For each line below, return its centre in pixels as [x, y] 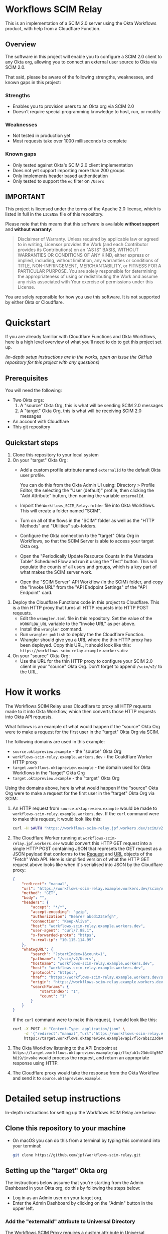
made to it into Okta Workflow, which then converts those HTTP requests [81, 711]
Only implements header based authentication [60, 176]
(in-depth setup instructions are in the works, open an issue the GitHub [79, 357]
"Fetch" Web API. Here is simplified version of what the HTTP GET [81, 859]
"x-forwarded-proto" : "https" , [63, 935]
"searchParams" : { [50, 987]
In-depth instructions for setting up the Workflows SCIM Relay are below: [81, 1112]
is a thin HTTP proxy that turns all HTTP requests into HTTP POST [80, 608]
